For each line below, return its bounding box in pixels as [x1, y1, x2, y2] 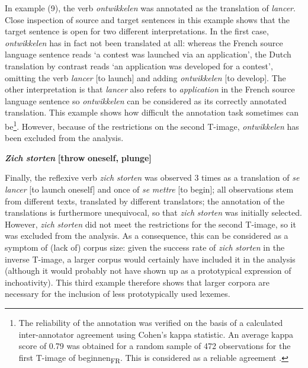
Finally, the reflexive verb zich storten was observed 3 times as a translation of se [5, 171, 300, 184]
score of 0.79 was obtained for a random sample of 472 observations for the [18, 340, 291, 352]
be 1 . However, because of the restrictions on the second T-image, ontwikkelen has [5, 118, 299, 132]
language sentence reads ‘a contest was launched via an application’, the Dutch [5, 48, 291, 60]
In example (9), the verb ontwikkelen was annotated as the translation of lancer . [5, 2, 296, 14]
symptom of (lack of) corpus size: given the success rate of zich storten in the [5, 241, 285, 253]
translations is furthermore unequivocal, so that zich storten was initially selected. [5, 206, 302, 219]
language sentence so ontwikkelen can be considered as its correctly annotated [5, 94, 287, 107]
